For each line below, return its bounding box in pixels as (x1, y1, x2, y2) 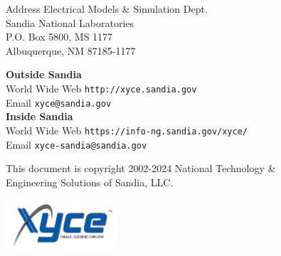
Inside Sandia (6, 109, 73, 124)
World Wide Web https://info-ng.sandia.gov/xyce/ (6, 122, 248, 137)
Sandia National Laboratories (6, 15, 134, 30)
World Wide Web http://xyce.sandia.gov (6, 80, 197, 95)
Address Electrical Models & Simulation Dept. (6, 1, 208, 16)
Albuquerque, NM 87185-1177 (6, 43, 136, 58)
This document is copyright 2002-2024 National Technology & (6, 161, 276, 176)
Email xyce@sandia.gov (6, 95, 112, 110)
